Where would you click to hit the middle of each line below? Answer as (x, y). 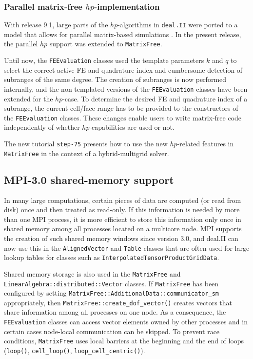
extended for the (29, 98)
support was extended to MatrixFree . (106, 44)
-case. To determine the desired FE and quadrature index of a (155, 98)
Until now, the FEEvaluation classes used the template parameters (104, 60)
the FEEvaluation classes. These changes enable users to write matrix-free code (123, 117)
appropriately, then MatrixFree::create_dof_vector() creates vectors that (118, 302)
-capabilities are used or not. (132, 127)
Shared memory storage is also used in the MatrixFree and (92, 273)
